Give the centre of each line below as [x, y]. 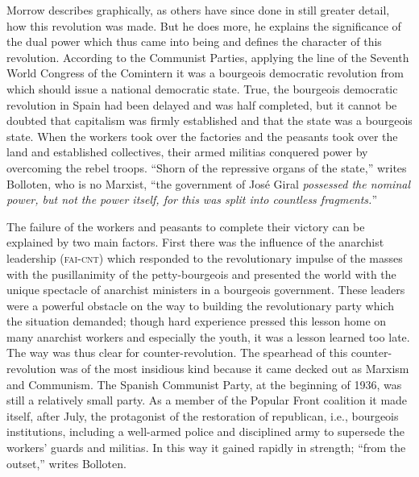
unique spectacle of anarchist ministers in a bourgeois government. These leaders [206, 290]
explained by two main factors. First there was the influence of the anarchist [195, 242]
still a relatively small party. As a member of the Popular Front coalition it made [207, 400]
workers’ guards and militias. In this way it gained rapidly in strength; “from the [206, 448]
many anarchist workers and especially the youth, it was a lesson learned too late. [208, 336]
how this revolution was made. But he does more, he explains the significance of [204, 25]
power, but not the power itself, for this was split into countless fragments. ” [192, 199]
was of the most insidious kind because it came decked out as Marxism [234, 369]
